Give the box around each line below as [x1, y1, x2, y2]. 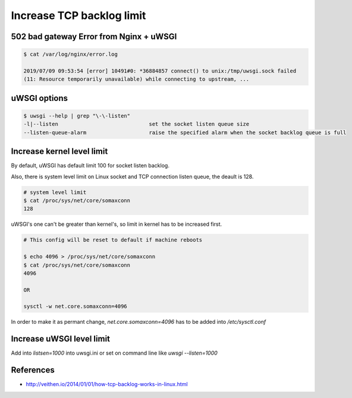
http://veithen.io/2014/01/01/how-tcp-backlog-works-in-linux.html [26, 381, 188, 388]
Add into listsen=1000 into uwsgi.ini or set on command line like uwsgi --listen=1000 [11, 349, 218, 356]
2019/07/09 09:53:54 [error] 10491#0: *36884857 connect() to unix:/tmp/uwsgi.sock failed [23, 67, 297, 74]
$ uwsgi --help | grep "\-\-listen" [23, 112, 131, 119]
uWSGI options [11, 93, 68, 103]
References [11, 365, 55, 375]
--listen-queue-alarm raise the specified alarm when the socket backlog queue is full [23, 129, 347, 136]
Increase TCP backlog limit [11, 9, 146, 22]
